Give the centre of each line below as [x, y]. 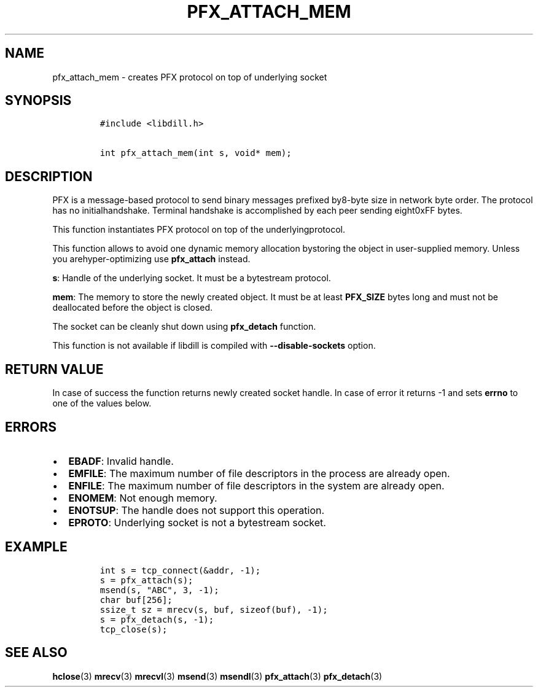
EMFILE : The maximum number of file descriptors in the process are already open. [259, 473]
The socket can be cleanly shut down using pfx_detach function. [184, 327]
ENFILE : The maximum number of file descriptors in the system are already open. [256, 485]
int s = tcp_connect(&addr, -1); [180, 570]
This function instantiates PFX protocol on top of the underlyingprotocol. [199, 230]
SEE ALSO [36, 653]
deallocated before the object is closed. [133, 308]
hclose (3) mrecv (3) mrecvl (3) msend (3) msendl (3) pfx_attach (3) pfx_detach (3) [217, 676]
